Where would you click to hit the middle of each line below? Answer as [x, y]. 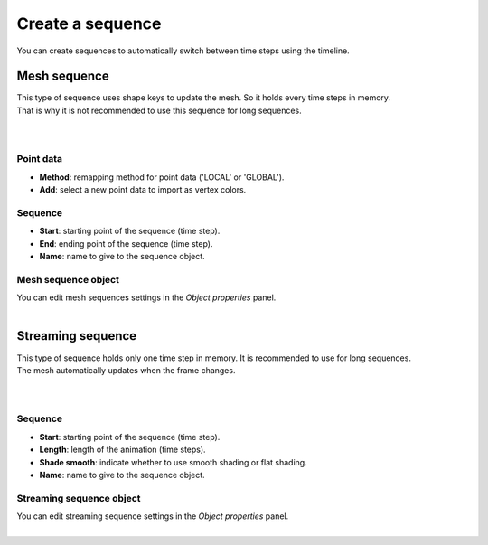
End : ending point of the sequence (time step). [126, 243]
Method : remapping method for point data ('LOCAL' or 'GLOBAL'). [162, 177]
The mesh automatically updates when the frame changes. [126, 370]
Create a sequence [89, 23]
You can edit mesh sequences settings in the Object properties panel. [146, 297]
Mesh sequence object [68, 279]
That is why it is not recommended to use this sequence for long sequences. [159, 110]
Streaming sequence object [79, 498]
